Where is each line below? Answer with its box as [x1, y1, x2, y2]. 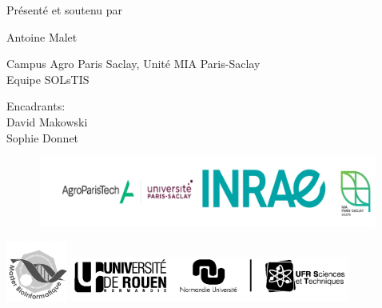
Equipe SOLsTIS [6, 70, 90, 87]
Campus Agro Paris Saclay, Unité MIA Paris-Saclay [6, 55, 261, 72]
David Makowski [6, 113, 88, 130]
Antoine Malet [6, 28, 78, 45]
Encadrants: [6, 98, 66, 114]
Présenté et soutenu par [6, 2, 123, 18]
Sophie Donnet [6, 129, 79, 146]
